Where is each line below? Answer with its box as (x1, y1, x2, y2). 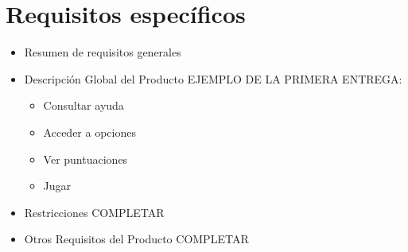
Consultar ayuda (43, 97, 124, 114)
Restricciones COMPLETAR (24, 204, 165, 220)
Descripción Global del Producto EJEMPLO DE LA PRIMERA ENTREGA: (24, 70, 402, 87)
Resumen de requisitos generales (24, 44, 181, 60)
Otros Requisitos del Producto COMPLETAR (24, 231, 249, 247)
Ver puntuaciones (43, 150, 128, 167)
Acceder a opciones (43, 123, 136, 140)
